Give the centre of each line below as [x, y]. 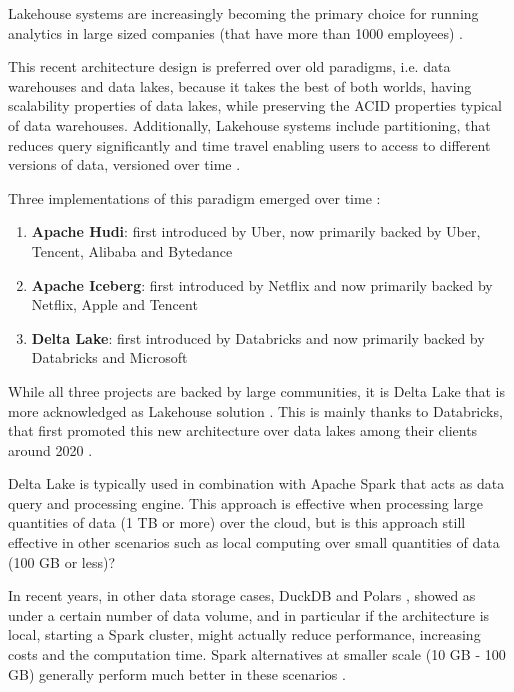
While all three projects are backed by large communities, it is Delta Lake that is [257, 390]
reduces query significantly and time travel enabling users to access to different [249, 144]
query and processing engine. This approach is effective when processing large [246, 502]
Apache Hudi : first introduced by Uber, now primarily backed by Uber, [256, 231]
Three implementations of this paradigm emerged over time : [194, 197]
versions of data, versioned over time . [124, 164]
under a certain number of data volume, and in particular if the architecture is [249, 614]
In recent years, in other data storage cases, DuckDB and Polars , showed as [242, 595]
